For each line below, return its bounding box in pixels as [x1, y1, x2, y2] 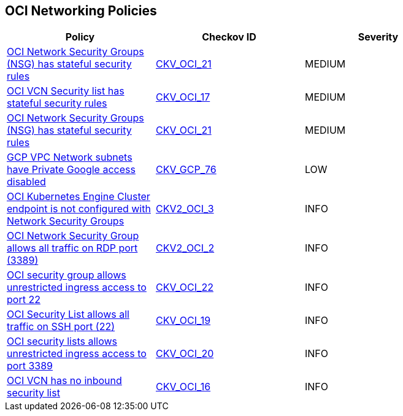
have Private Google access [7, 163, 136, 176]
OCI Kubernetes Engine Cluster [7, 190, 150, 203]
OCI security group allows [7, 269, 126, 282]
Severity [358, 31, 399, 44]
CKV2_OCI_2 [155, 242, 215, 255]
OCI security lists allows [7, 335, 117, 348]
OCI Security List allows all [7, 308, 129, 321]
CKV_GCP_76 [155, 163, 217, 176]
